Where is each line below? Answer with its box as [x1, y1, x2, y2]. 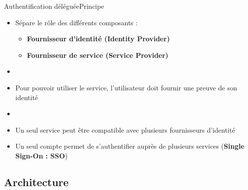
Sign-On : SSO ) [15, 150, 68, 160]
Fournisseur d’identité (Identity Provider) [27, 34, 170, 44]
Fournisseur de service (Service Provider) [27, 50, 168, 60]
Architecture [4, 174, 69, 189]
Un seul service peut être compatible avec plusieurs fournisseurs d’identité [15, 124, 235, 135]
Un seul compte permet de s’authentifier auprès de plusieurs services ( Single [15, 141, 245, 151]
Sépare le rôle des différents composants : [15, 17, 138, 27]
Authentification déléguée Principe [4, 1, 104, 11]
